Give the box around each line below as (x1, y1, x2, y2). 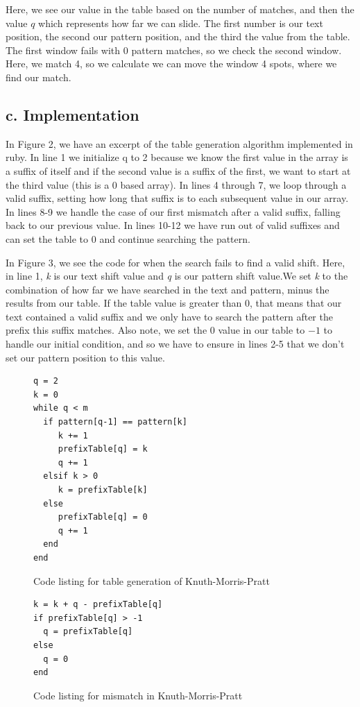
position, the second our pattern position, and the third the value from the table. (6, 29, 350, 44)
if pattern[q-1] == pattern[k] (43, 417, 187, 427)
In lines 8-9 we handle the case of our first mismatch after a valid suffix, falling (6, 204, 341, 219)
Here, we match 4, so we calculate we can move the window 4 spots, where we (6, 56, 337, 71)
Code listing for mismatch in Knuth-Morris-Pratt (33, 688, 243, 702)
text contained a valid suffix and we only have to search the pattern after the (6, 309, 333, 323)
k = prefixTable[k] (58, 485, 148, 495)
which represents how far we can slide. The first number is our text (38, 15, 323, 30)
